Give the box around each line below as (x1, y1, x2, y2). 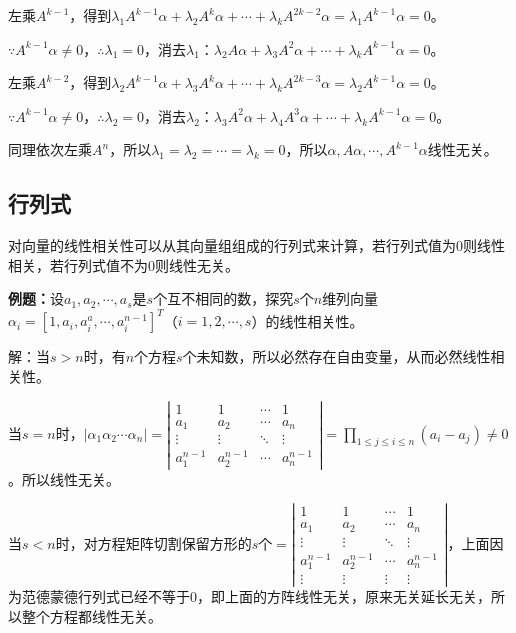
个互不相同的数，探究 (153, 288, 294, 309)
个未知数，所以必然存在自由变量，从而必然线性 (182, 346, 491, 367)
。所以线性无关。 (8, 468, 120, 489)
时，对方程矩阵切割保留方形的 (55, 532, 252, 553)
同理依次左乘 (8, 139, 92, 160)
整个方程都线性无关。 (21, 605, 162, 626)
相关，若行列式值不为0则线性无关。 (8, 254, 239, 275)
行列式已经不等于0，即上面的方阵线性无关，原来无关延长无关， (77, 586, 491, 607)
